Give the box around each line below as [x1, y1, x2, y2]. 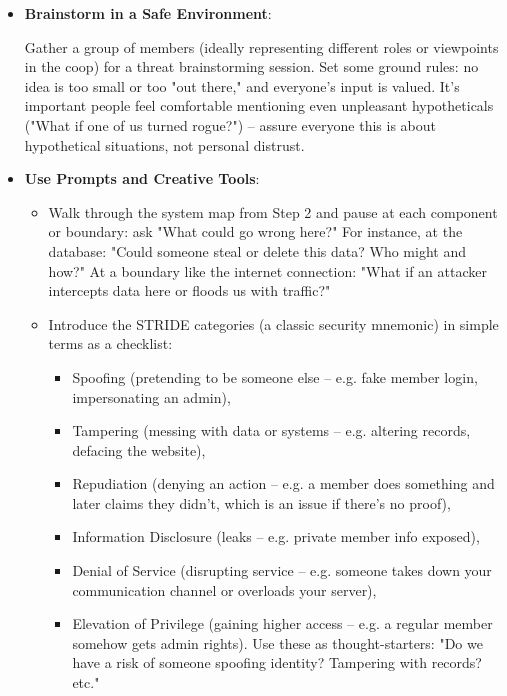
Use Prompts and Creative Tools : [24, 168, 260, 189]
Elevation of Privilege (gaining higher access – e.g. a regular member [72, 613, 493, 634]
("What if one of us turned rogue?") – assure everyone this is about [24, 114, 436, 135]
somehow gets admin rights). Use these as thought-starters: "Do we [72, 632, 483, 653]
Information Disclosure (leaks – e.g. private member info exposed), [72, 526, 480, 547]
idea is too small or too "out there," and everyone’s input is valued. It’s [24, 75, 460, 96]
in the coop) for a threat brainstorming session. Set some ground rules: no [24, 56, 479, 77]
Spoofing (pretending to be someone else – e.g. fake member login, [72, 366, 478, 387]
